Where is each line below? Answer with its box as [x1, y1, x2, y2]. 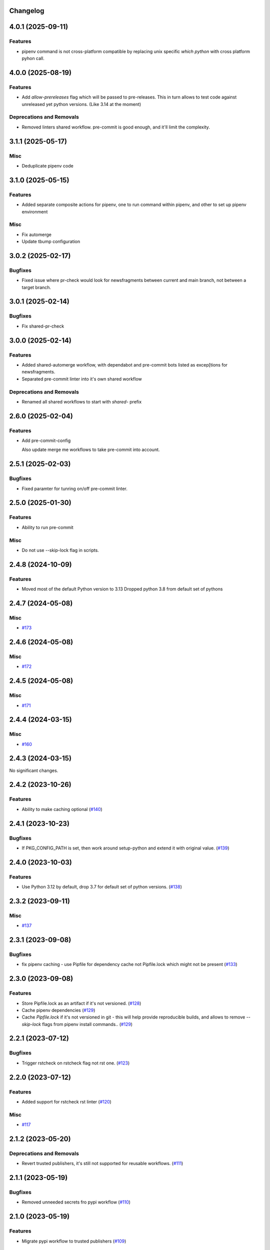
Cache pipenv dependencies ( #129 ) [21, 1007, 95, 1013]
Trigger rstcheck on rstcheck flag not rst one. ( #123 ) [21, 1060, 130, 1066]
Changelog [9, 6, 44, 15]
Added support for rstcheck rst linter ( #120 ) [21, 1098, 112, 1104]
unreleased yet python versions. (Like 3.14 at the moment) [21, 101, 141, 107]
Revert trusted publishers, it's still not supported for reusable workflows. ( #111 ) [21, 1160, 183, 1166]
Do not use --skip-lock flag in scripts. [21, 547, 99, 553]
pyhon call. [21, 55, 44, 61]
